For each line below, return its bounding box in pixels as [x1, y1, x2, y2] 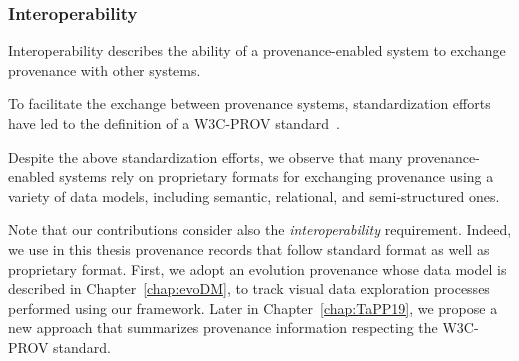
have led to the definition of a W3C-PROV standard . [8, 113, 340, 133]
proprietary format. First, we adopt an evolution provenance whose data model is [8, 258, 507, 279]
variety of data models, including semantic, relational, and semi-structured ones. [8, 185, 500, 206]
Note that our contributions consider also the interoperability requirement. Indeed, [8, 219, 512, 240]
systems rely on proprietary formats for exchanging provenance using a [59, 166, 494, 187]
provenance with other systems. [8, 59, 201, 80]
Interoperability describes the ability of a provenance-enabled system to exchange [8, 40, 506, 61]
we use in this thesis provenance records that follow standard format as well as [8, 238, 490, 259]
